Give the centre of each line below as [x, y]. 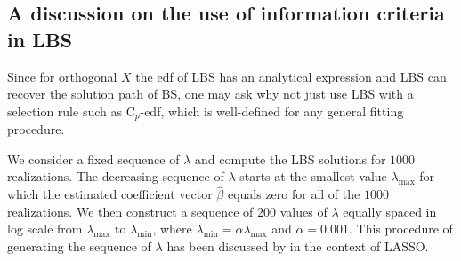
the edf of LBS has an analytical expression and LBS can [291, 76]
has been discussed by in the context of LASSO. [298, 246]
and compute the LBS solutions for [290, 158]
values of [303, 211]
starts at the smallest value [313, 176]
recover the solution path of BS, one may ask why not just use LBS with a [210, 94]
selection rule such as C [71, 111]
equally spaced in [390, 211]
